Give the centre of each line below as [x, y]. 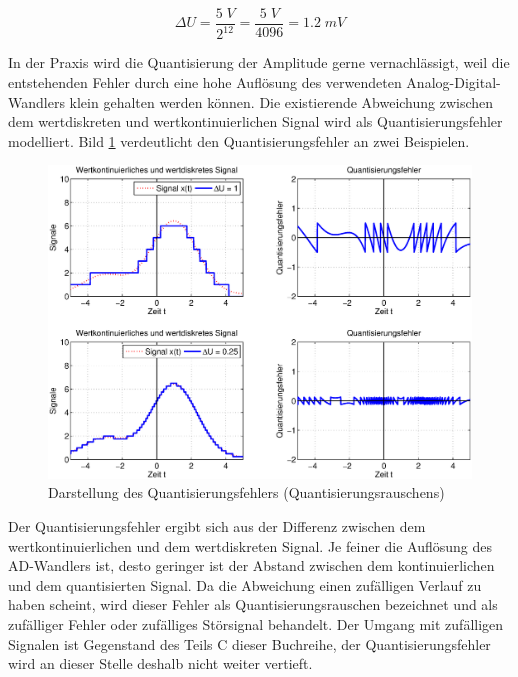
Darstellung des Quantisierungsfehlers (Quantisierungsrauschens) [246, 492]
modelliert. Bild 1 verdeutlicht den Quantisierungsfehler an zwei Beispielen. [239, 140]
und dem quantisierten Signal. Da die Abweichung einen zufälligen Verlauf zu [245, 584]
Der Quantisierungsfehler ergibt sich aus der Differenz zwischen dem [217, 526]
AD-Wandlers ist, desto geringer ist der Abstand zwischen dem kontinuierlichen [251, 565]
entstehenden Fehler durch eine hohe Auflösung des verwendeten [205, 82]
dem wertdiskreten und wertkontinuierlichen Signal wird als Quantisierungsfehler [255, 121]
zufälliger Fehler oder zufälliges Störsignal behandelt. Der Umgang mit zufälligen [256, 623]
